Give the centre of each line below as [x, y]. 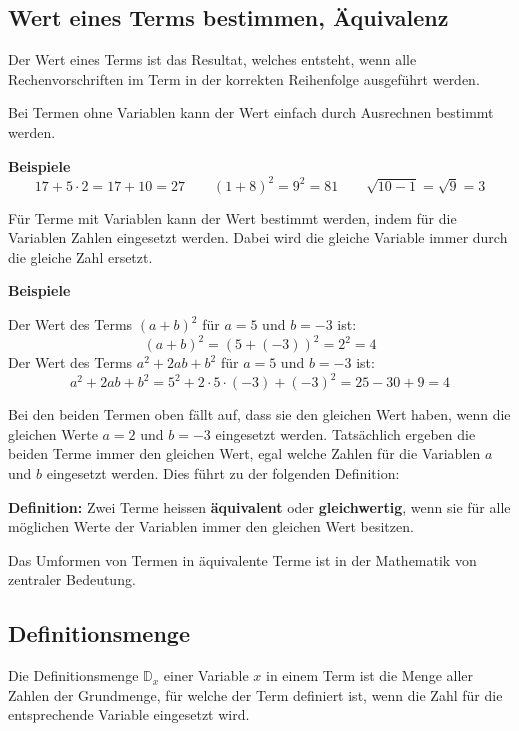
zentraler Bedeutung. [72, 579]
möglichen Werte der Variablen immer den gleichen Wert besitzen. [211, 526]
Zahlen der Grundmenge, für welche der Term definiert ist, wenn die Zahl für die [255, 694]
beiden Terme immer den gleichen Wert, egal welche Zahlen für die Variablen [244, 453]
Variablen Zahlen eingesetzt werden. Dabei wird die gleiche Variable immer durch [258, 237]
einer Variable [206, 675]
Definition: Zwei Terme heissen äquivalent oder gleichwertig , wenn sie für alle [259, 506]
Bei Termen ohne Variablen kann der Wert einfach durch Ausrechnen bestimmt [251, 112]
